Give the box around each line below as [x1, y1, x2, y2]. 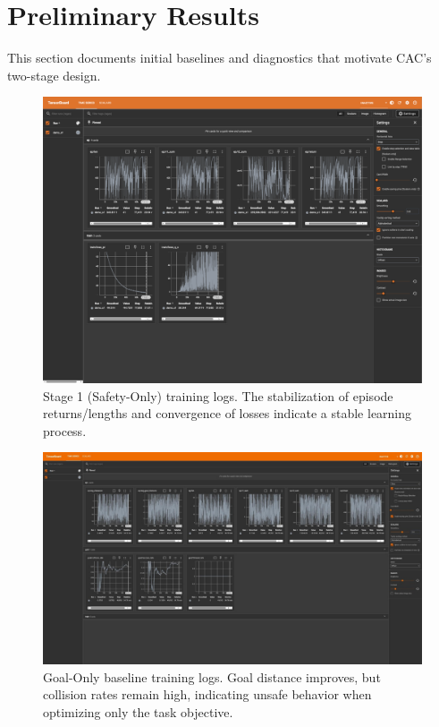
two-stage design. [7, 65, 101, 84]
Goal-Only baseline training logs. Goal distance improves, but [43, 667, 381, 686]
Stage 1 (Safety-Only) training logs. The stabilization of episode [43, 386, 393, 405]
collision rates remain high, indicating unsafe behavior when [43, 685, 372, 704]
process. [43, 421, 87, 440]
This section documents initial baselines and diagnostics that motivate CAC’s [7, 48, 432, 67]
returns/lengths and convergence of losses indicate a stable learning [43, 404, 412, 423]
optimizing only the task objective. [43, 702, 233, 721]
